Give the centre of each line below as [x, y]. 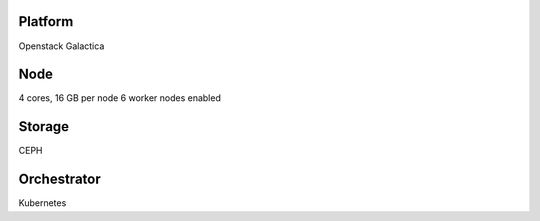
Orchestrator [59, 179]
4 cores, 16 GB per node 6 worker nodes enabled [120, 98]
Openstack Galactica [61, 46]
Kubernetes [42, 203]
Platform [46, 21]
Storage [44, 126]
